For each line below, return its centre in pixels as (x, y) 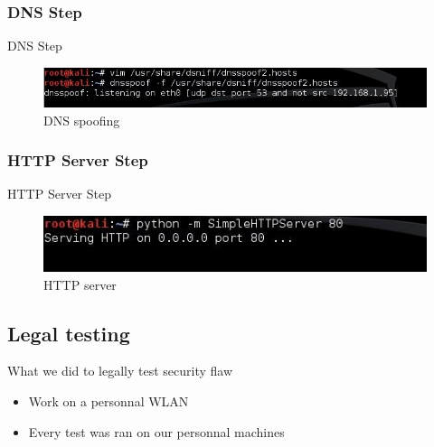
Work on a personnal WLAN (108, 401)
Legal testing (69, 333)
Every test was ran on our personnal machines (156, 431)
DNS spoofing (82, 120)
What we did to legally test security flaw (120, 371)
